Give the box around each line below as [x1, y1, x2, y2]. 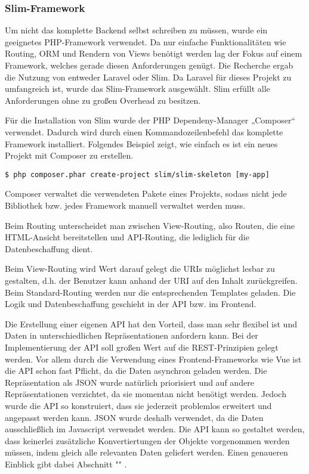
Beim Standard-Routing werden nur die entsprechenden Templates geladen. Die [5, 286, 296, 298]
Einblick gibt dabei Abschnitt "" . [5, 457, 127, 470]
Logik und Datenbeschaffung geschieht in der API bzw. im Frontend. [5, 298, 257, 310]
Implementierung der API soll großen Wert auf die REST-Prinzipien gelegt [5, 340, 279, 353]
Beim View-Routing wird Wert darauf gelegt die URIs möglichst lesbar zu [5, 262, 275, 275]
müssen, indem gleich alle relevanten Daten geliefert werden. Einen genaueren [5, 446, 288, 458]
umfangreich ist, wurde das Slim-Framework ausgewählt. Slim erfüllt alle [5, 82, 270, 95]
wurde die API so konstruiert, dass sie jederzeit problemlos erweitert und [5, 399, 272, 411]
